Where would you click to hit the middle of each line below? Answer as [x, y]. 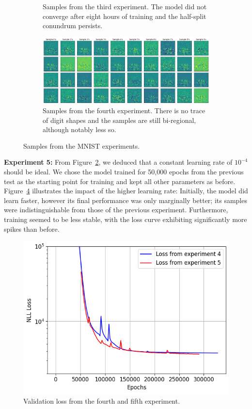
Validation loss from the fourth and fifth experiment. [102, 400]
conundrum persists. [73, 26]
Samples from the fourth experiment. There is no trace [124, 111]
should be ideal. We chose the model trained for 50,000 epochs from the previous [124, 172]
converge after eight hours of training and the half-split [125, 16]
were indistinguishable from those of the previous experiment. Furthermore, [116, 210]
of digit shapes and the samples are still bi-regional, [119, 120]
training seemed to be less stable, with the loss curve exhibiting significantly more [126, 219]
